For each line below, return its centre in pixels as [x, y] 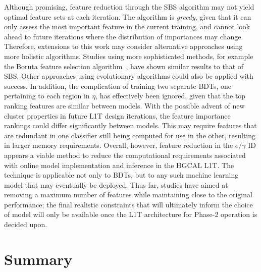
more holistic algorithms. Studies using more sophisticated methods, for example [129, 56]
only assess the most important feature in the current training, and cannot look [127, 26]
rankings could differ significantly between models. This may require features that [130, 125]
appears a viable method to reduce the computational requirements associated [125, 155]
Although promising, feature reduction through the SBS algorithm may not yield [129, 7]
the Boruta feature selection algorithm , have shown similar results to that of [124, 66]
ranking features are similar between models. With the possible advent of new [124, 105]
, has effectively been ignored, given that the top [171, 96]
